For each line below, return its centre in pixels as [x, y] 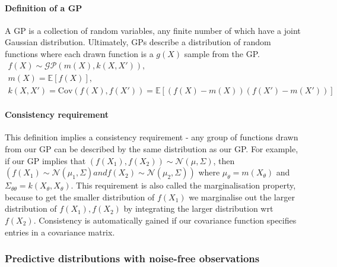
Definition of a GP [44, 7]
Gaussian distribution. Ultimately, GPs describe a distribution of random [138, 42]
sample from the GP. [222, 53]
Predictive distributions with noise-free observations [132, 258]
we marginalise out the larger [242, 197]
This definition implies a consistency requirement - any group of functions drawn [152, 137]
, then [224, 160]
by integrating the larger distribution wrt [198, 208]
